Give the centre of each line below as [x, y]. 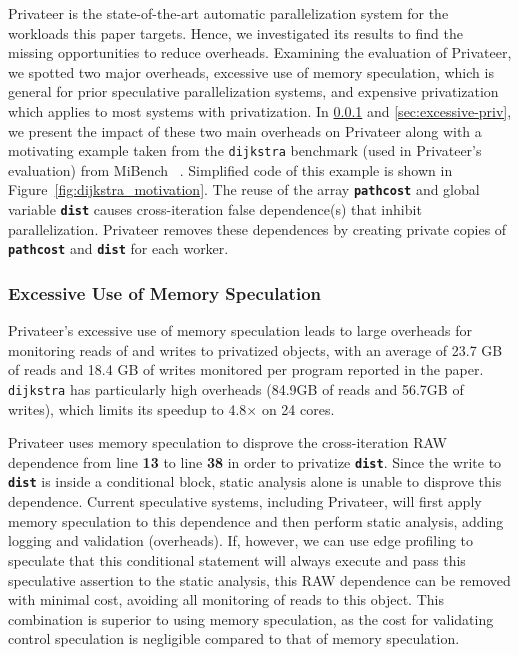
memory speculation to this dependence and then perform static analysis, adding [256, 520]
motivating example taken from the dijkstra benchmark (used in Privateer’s [245, 150]
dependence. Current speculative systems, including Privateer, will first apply [245, 501]
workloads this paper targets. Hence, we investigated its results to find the [235, 32]
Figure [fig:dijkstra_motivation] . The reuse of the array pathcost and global [244, 189]
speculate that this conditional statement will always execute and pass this [237, 559]
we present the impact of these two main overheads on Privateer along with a [245, 130]
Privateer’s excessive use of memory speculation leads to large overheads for [240, 330]
